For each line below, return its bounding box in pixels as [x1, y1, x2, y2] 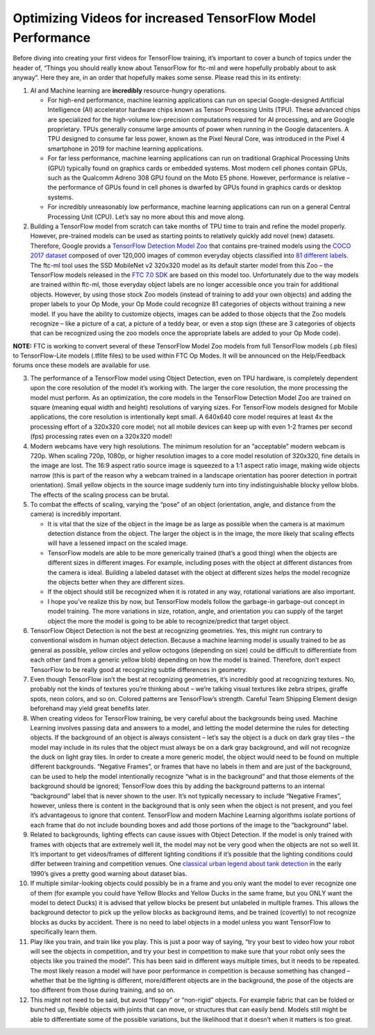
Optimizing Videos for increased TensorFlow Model [12, 10, 316, 26]
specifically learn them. [30, 927, 97, 936]
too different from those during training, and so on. [30, 986, 176, 994]
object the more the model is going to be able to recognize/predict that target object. [47, 616, 290, 625]
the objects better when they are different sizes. [47, 578, 185, 587]
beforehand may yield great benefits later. [30, 705, 151, 713]
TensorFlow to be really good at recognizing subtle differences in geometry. [30, 665, 248, 673]
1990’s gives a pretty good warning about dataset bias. [30, 869, 187, 877]
